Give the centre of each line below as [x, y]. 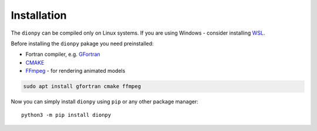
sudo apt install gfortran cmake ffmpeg [82, 86]
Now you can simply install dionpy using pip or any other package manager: [105, 102]
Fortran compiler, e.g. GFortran [63, 54]
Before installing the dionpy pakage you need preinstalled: [82, 43]
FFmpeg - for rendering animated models [75, 71]
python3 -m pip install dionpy [66, 115]
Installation [39, 15]
